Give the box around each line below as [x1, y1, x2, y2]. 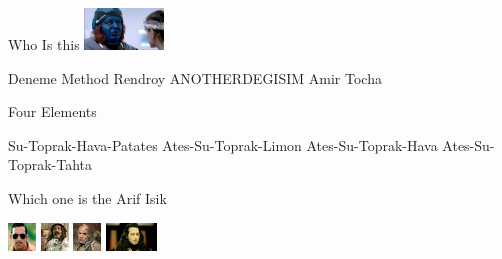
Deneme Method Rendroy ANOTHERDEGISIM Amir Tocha [8, 67, 382, 88]
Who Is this [8, 34, 80, 54]
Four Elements [8, 101, 97, 122]
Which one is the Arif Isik [8, 187, 167, 208]
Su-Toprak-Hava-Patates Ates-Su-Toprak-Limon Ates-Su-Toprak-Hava [8, 134, 438, 155]
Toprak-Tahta [8, 154, 93, 175]
